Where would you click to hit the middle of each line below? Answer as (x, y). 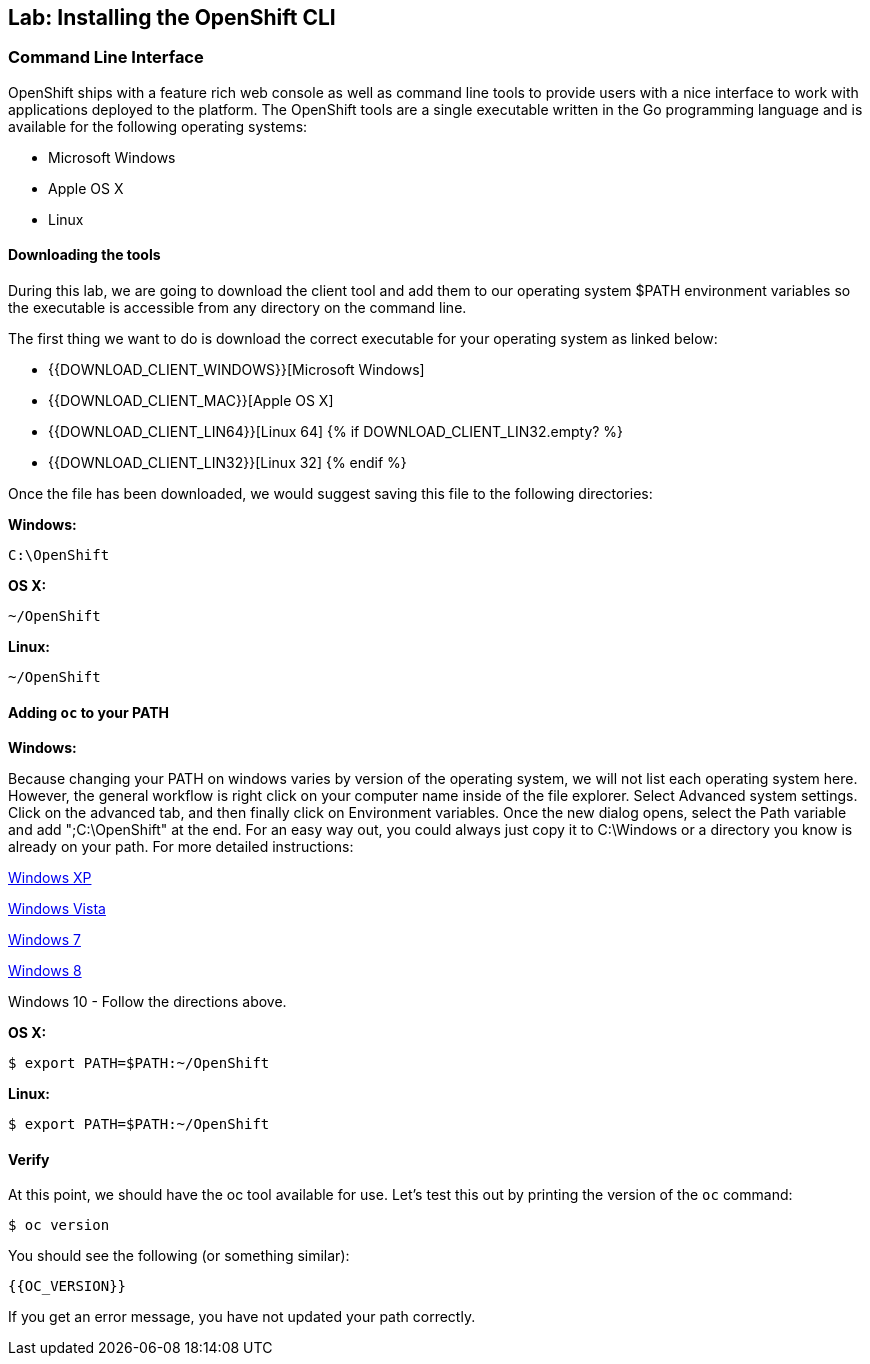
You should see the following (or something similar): (179, 1256)
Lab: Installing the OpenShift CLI (172, 17)
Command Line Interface (106, 57)
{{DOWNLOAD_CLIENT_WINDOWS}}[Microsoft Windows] (236, 370)
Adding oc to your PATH (88, 712)
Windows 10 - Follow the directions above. (147, 1002)
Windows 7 (44, 940)
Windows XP (50, 878)
